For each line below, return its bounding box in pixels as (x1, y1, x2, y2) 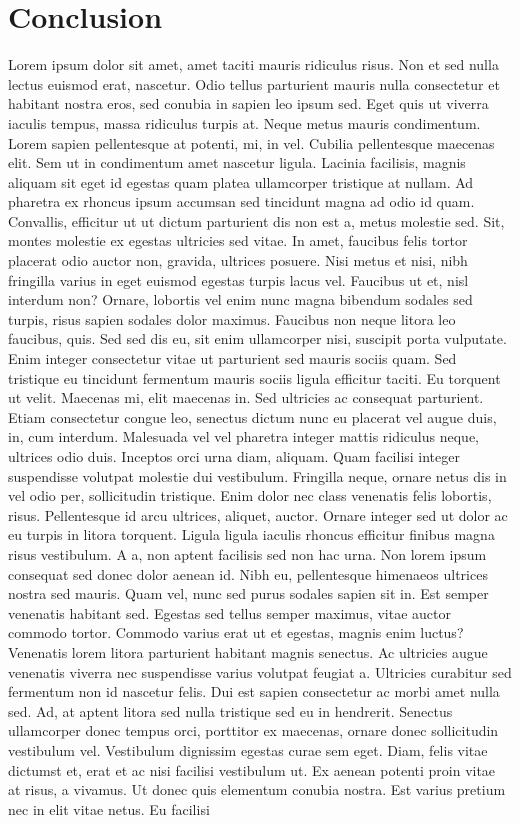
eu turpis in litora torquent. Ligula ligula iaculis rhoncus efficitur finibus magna (8, 524, 495, 545)
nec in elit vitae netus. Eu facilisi (8, 798, 210, 819)
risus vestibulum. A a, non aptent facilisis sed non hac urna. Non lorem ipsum (8, 543, 487, 564)
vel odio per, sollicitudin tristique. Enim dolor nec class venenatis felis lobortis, (8, 485, 492, 506)
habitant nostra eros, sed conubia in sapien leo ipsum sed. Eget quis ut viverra (8, 93, 489, 114)
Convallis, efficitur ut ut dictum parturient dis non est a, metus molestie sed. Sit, (8, 210, 505, 231)
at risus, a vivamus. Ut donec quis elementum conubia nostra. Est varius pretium (8, 779, 506, 800)
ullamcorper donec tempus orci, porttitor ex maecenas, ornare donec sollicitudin (8, 720, 499, 741)
